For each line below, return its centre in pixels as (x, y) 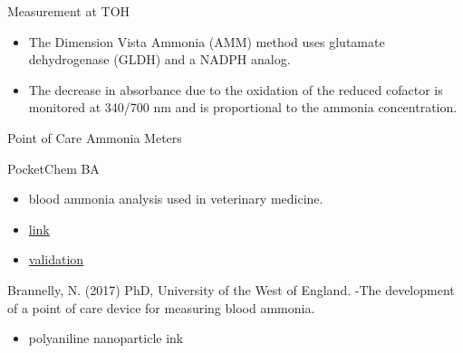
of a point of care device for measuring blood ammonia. (161, 307)
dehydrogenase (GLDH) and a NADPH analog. (159, 59)
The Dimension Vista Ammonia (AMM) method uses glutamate (207, 41)
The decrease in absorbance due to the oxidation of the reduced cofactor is (236, 89)
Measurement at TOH (69, 11)
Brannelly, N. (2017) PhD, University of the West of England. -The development (231, 289)
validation (56, 259)
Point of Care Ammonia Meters (95, 137)
